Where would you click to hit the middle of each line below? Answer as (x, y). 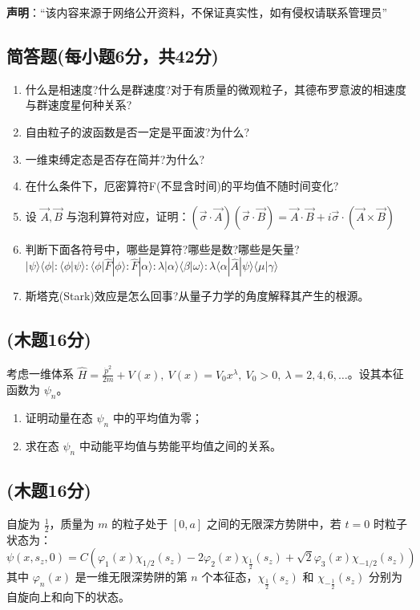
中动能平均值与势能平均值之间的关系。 (180, 446)
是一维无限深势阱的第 (131, 577)
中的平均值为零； (157, 418)
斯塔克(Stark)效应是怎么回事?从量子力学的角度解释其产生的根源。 (197, 296)
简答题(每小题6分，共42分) (113, 55)
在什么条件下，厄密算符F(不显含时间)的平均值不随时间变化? (182, 186)
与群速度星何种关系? (79, 105)
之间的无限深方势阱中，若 (274, 524)
